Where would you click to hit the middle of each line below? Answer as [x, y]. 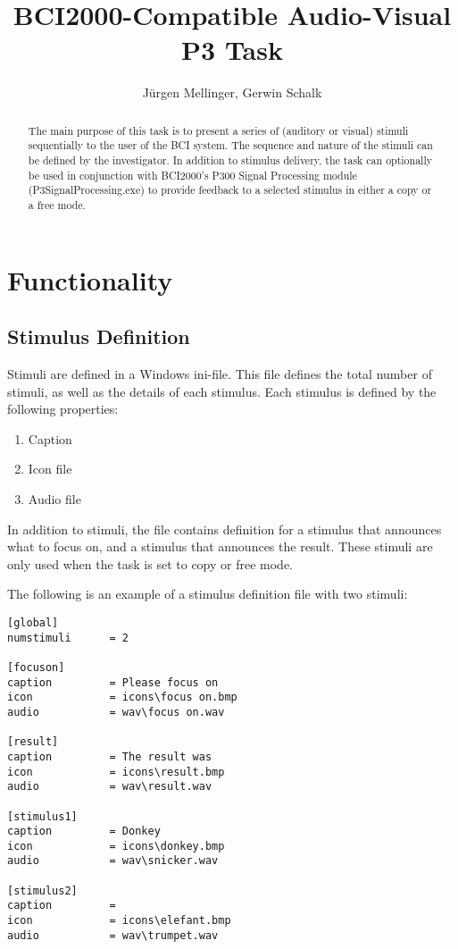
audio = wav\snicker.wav [113, 861]
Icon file [50, 469]
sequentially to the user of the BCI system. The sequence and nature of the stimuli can [230, 145]
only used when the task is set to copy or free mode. [150, 563]
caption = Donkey [84, 831]
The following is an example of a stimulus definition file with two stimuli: [208, 594]
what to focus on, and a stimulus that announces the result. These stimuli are [220, 546]
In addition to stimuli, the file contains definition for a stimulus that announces [225, 529]
